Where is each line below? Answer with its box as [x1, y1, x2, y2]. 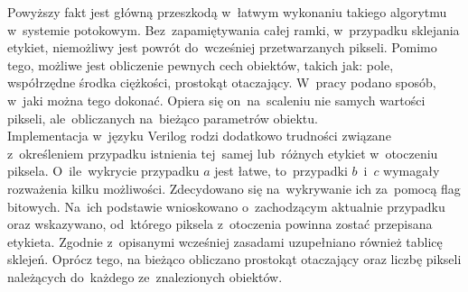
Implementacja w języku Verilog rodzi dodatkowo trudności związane [7, 126, 391, 145]
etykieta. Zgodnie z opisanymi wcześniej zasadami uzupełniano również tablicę [7, 232, 443, 251]
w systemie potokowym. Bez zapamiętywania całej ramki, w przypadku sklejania [7, 20, 460, 39]
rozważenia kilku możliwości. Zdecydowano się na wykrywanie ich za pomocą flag [7, 178, 461, 197]
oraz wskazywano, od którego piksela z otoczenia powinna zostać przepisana [7, 214, 433, 233]
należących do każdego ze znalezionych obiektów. [7, 267, 283, 286]
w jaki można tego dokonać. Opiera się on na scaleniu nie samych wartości [7, 90, 426, 109]
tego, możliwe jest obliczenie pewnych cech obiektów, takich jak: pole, [7, 55, 394, 74]
